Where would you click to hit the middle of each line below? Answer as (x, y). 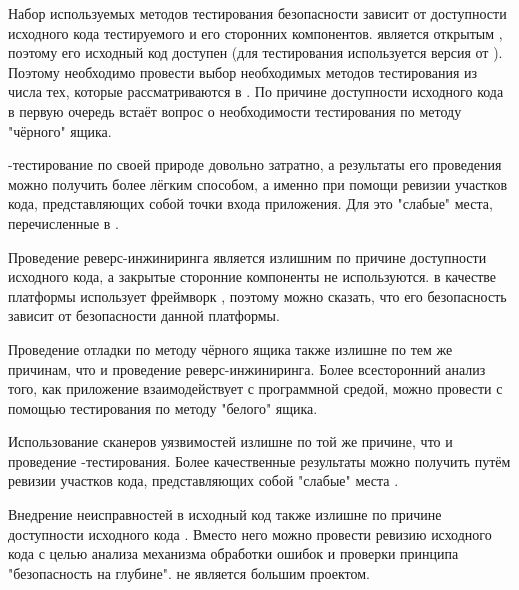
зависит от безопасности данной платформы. (144, 315)
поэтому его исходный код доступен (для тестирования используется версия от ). (255, 52)
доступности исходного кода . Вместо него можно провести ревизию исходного (250, 533)
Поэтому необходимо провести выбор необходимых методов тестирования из (242, 71)
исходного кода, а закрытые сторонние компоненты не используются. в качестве (252, 276)
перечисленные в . (63, 222)
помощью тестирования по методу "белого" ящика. (163, 407)
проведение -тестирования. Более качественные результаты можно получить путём (259, 460)
